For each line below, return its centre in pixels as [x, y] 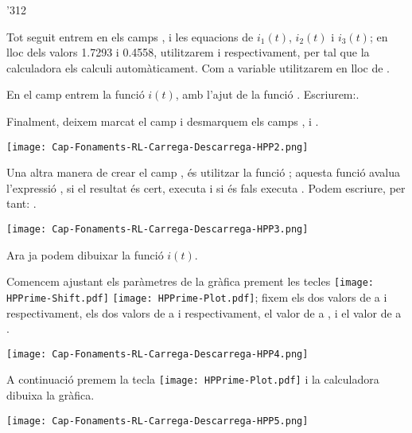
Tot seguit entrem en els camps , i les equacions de [130, 36]
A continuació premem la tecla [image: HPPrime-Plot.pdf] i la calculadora [193, 379]
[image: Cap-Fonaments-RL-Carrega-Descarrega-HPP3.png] [157, 229]
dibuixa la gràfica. [51, 395]
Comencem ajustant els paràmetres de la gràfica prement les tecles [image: [190, 281]
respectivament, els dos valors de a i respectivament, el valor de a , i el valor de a [204, 312]
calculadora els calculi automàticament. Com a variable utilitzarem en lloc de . [198, 67]
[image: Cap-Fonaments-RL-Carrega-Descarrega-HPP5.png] [157, 421]
